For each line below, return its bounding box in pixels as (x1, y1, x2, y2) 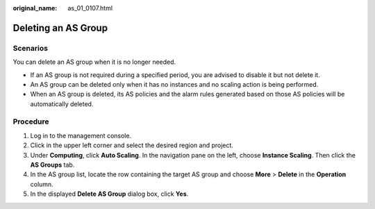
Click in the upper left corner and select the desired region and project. (30, 141, 234, 149)
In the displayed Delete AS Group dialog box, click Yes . (30, 190, 189, 198)
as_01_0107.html (67, 4, 113, 12)
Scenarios (12, 43, 49, 53)
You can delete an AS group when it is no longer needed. (12, 58, 176, 66)
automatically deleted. (30, 99, 94, 108)
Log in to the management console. (30, 131, 132, 140)
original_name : (12, 4, 58, 12)
